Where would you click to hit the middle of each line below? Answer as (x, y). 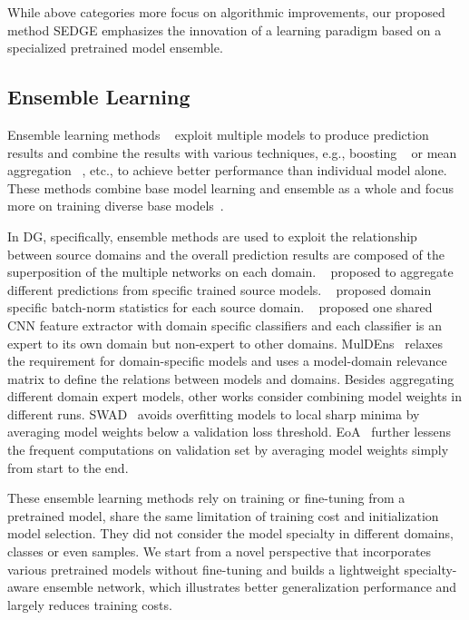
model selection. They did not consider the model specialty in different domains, (230, 533)
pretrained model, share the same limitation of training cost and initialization (223, 515)
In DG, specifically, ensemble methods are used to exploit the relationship (212, 236)
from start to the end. (68, 467)
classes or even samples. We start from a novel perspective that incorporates (220, 551)
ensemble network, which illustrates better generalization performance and (250, 587)
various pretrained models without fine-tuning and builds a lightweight (204, 569)
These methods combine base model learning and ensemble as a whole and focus (230, 187)
